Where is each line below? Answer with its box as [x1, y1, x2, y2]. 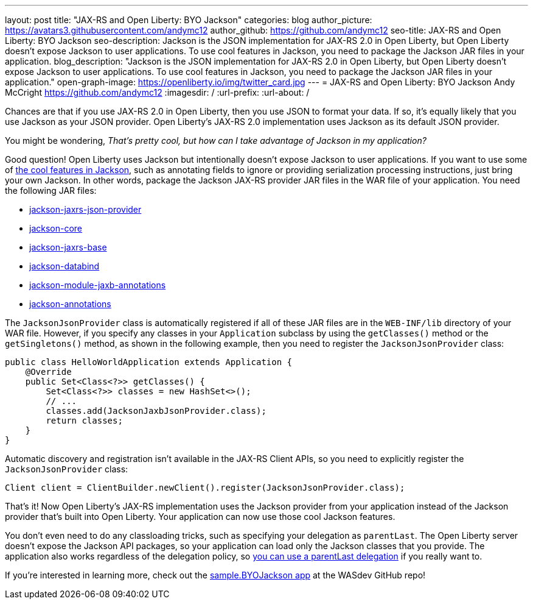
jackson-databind [29, 261, 100, 271]
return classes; [46, 416, 123, 425]
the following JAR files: [5, 185, 97, 196]
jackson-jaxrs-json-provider [29, 204, 142, 215]
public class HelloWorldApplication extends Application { [5, 357, 293, 367]
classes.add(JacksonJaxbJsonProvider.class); [46, 406, 266, 416]
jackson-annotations [29, 299, 111, 309]
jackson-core [29, 223, 83, 233]
